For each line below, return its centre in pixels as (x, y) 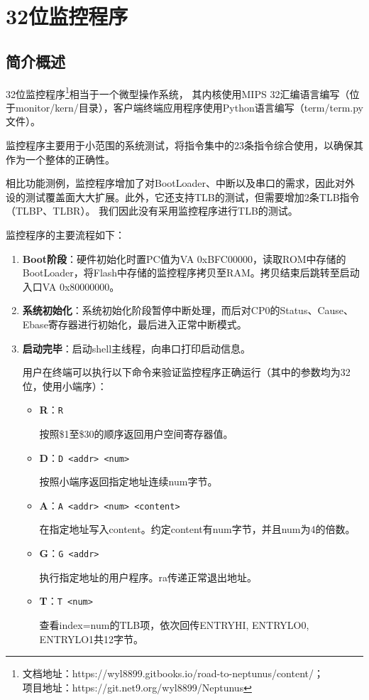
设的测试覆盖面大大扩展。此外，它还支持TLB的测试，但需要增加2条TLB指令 (183, 196)
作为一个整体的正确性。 (60, 159)
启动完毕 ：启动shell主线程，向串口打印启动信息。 (137, 348)
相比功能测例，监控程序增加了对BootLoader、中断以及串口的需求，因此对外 (180, 183)
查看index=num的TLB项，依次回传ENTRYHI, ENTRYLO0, (174, 624)
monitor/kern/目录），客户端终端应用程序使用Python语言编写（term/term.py (189, 107)
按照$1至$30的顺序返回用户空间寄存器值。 (136, 433)
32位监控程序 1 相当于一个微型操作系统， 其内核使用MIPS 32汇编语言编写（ (178, 92)
